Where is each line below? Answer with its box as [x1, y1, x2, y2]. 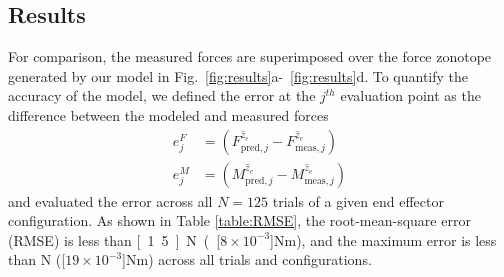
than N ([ [8, 249, 66, 270]
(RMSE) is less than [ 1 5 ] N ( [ [8, 229, 221, 250]
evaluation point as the [340, 85, 481, 106]
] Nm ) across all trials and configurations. [122, 249, 372, 270]
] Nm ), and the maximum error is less [270, 229, 497, 250]
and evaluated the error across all [8, 190, 213, 211]
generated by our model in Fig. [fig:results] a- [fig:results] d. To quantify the [8, 65, 469, 86]
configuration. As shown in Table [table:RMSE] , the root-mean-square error [8, 210, 471, 231]
